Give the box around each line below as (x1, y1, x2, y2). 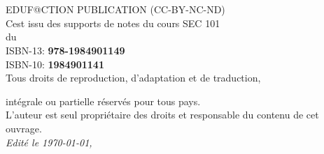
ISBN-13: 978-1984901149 (6, 43, 125, 57)
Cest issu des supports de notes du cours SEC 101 (6, 15, 220, 30)
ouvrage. (6, 121, 42, 135)
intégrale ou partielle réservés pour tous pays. (6, 93, 201, 108)
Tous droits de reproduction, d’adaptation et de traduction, (6, 70, 261, 85)
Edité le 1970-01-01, (6, 134, 92, 149)
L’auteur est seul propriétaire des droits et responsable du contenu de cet (6, 107, 319, 122)
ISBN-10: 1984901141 (6, 56, 104, 71)
